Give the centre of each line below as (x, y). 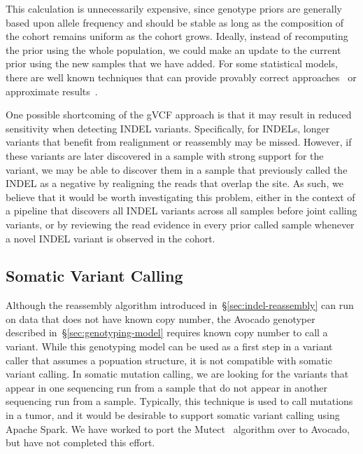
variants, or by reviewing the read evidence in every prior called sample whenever (180, 224)
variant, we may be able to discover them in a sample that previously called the (177, 169)
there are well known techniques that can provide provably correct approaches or (181, 77)
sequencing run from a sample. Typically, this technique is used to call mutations (179, 401)
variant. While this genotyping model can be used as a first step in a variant (169, 346)
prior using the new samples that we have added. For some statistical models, (172, 63)
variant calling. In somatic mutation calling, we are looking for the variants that (177, 374)
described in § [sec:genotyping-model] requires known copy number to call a (167, 332)
